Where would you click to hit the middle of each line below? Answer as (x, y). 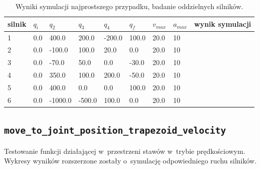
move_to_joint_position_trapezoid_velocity (115, 131)
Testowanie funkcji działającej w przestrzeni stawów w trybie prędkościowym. (125, 151)
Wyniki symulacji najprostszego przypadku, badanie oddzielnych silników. (129, 6)
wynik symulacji (223, 24)
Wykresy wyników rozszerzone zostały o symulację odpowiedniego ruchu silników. (131, 161)
